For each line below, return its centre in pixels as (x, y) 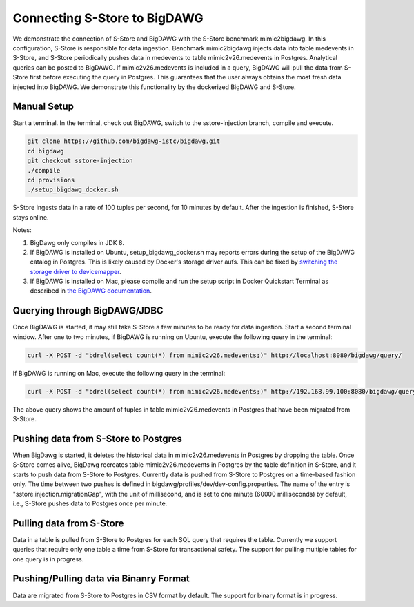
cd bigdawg (46, 151)
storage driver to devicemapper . (76, 271)
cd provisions (51, 180)
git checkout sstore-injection (80, 161)
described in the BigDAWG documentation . (91, 291)
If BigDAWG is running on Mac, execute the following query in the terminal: (119, 373)
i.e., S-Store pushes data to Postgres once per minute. (90, 503)
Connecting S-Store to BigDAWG (108, 18)
